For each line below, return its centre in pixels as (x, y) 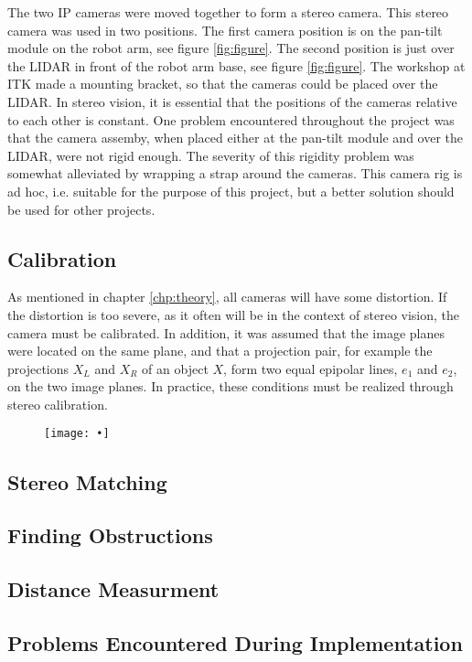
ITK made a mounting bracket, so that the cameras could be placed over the (223, 84)
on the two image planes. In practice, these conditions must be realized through (231, 386)
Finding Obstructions (110, 535)
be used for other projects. (81, 209)
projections (38, 368)
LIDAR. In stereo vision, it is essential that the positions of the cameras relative (232, 101)
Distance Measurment (113, 589)
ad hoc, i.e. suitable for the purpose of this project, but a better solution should (231, 191)
